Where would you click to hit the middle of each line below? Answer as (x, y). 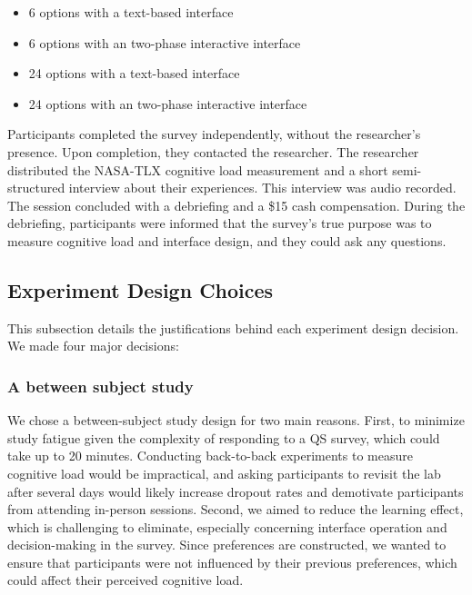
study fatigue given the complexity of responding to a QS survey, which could (224, 437)
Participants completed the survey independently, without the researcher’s (214, 134)
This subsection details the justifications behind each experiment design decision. (233, 327)
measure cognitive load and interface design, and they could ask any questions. (227, 240)
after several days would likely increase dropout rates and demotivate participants (236, 491)
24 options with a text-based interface (134, 73)
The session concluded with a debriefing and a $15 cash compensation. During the (236, 205)
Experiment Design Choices (141, 289)
